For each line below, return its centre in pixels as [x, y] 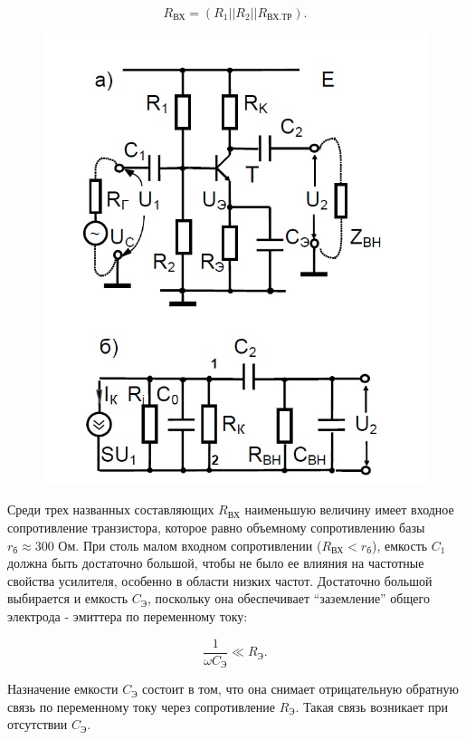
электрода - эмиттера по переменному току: [128, 616]
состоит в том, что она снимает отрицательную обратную [300, 689]
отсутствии [38, 724]
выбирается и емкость [68, 598]
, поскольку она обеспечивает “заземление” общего [288, 598]
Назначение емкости [63, 689]
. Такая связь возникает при [371, 706]
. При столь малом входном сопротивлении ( [199, 545]
